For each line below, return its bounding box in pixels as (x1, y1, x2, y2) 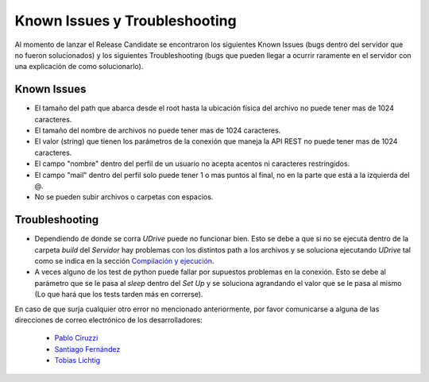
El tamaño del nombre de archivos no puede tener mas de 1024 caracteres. (34, 125, 281, 135)
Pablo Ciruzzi (54, 334, 99, 343)
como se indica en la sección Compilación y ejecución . (34, 257, 214, 266)
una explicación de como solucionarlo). (14, 62, 144, 71)
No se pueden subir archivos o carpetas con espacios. (34, 192, 214, 202)
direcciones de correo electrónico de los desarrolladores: (14, 315, 203, 325)
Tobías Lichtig (54, 356, 101, 365)
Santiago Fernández (54, 344, 121, 353)
